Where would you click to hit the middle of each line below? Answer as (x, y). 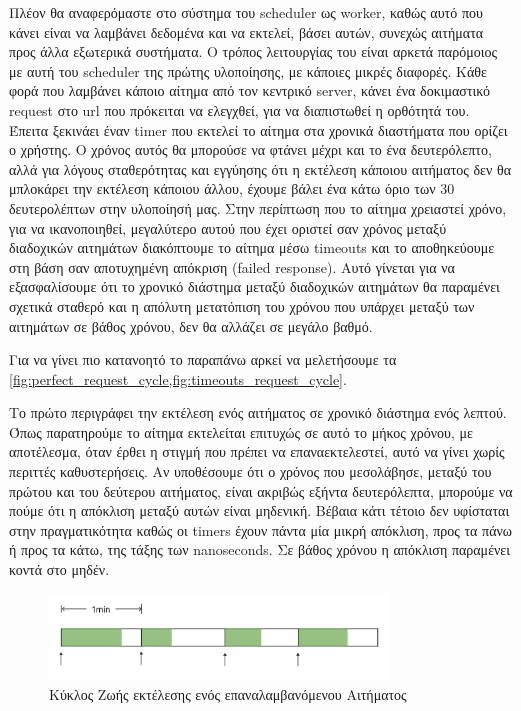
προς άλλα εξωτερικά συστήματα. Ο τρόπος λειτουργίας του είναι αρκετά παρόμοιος (253, 51)
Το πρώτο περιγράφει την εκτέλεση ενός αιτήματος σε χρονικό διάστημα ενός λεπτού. (258, 412)
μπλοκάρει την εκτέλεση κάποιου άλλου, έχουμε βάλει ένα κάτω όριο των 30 (232, 188)
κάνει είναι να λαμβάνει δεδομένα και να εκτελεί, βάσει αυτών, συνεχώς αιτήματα (246, 31)
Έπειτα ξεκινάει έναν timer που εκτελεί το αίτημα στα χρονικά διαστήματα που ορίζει (258, 129)
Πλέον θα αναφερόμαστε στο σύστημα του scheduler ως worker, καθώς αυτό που (246, 12)
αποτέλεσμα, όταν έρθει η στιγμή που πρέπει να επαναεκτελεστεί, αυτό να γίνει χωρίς (257, 451)
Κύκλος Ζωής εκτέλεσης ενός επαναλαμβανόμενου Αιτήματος (228, 694)
